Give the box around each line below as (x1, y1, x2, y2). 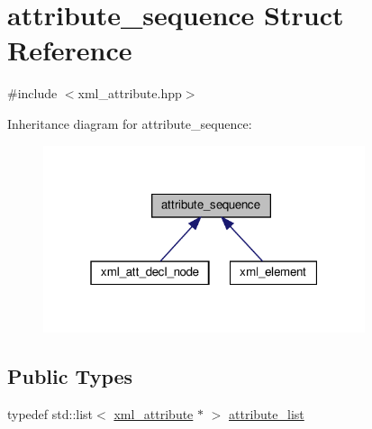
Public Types (7, 362, 133, 390)
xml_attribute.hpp (77, 84, 182, 103)
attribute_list (229, 405, 304, 424)
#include (7, 84, 58, 103)
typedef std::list (7, 405, 94, 424)
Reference (7, 32, 132, 68)
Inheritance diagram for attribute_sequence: (7, 114, 252, 132)
